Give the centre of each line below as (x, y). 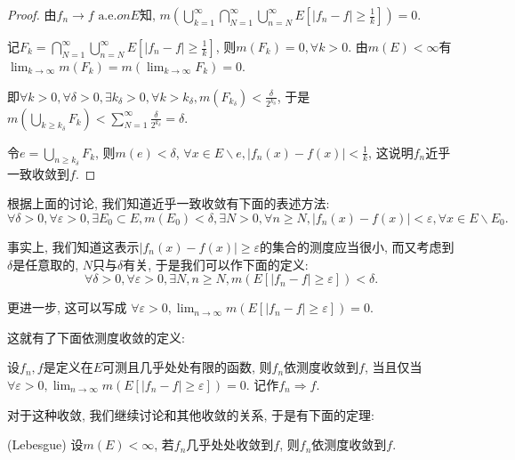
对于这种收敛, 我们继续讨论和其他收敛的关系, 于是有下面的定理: (191, 414)
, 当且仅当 (393, 367)
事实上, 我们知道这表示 (73, 246)
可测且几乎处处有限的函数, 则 (187, 367)
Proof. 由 (32, 14)
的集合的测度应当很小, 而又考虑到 (357, 246)
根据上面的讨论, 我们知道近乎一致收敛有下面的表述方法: (169, 203)
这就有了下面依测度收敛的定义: (96, 337)
